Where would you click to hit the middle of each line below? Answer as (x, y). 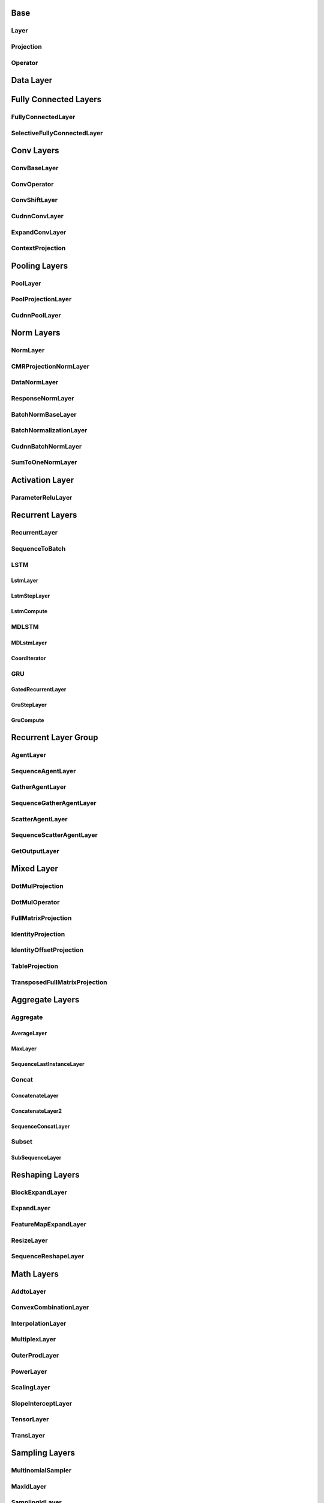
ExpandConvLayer (39, 232)
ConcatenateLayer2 (37, 1111)
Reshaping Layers (46, 1174)
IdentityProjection (38, 934)
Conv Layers (35, 151)
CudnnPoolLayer (36, 315)
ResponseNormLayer (43, 399)
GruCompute (28, 720)
